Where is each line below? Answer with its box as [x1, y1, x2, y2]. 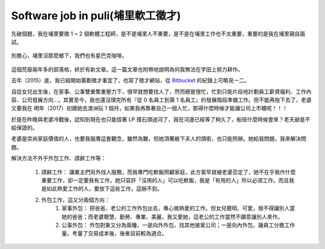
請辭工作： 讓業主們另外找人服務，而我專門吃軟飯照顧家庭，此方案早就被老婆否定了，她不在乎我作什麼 [41, 168, 296, 176]
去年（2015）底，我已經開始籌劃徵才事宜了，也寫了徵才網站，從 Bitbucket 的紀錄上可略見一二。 [11, 77, 250, 84]
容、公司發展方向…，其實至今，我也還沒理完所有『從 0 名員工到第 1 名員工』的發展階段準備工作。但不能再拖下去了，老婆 [11, 96, 312, 103]
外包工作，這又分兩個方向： [41, 196, 110, 203]
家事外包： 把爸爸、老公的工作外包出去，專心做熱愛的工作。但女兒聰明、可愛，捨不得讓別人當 [61, 204, 295, 212]
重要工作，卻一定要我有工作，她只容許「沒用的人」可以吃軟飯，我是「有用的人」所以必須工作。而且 [41, 177, 289, 184]
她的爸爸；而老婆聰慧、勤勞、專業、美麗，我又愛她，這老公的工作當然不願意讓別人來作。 [61, 213, 283, 220]
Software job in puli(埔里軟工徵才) [11, 9, 181, 22]
